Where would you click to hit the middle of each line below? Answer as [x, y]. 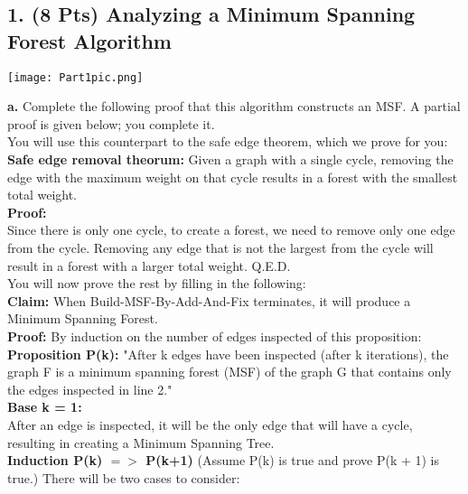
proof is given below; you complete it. [111, 123]
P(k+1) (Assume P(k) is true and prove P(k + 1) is [293, 460]
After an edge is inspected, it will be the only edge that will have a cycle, [210, 424]
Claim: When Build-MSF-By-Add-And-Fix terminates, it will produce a [209, 300]
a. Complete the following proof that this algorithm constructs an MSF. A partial [234, 106]
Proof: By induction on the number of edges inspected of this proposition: [215, 336]
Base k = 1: [45, 407]
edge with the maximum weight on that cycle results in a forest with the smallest [233, 177]
